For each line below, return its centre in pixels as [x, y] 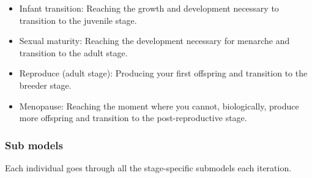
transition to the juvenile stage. [78, 20]
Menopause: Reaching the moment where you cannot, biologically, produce [159, 106]
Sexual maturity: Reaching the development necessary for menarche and [154, 41]
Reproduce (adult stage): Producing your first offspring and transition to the [163, 73]
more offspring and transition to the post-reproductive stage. [133, 118]
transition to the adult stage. [73, 52]
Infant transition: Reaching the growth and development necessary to [149, 8]
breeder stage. [45, 85]
